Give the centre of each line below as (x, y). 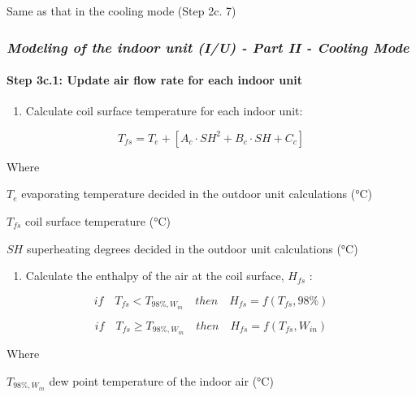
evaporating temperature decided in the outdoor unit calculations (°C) (197, 194)
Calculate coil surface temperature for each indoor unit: (164, 111)
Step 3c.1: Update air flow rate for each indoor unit (154, 80)
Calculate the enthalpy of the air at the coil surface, (155, 276)
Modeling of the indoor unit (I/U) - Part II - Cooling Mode (208, 47)
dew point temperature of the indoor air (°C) (161, 380)
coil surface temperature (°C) (98, 221)
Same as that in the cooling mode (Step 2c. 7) (121, 11)
